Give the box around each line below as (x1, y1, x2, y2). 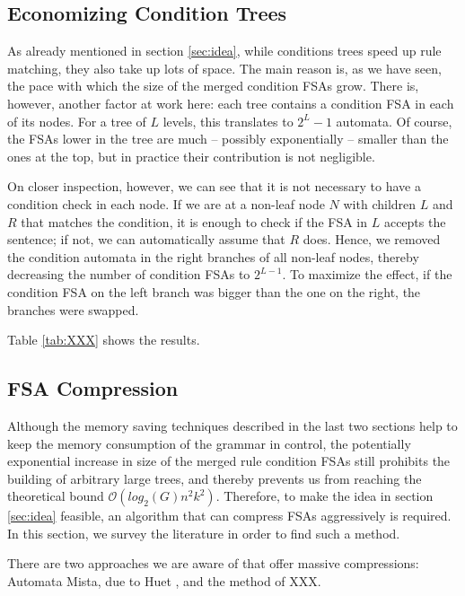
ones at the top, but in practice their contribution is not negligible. (7, 146, 375, 165)
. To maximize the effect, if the (282, 265, 452, 284)
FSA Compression (7, 374, 179, 402)
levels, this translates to (162, 111, 294, 130)
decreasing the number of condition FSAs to (7, 265, 250, 284)
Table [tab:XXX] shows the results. (7, 330, 200, 349)
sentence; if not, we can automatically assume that (7, 230, 285, 249)
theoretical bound (7, 486, 104, 505)
